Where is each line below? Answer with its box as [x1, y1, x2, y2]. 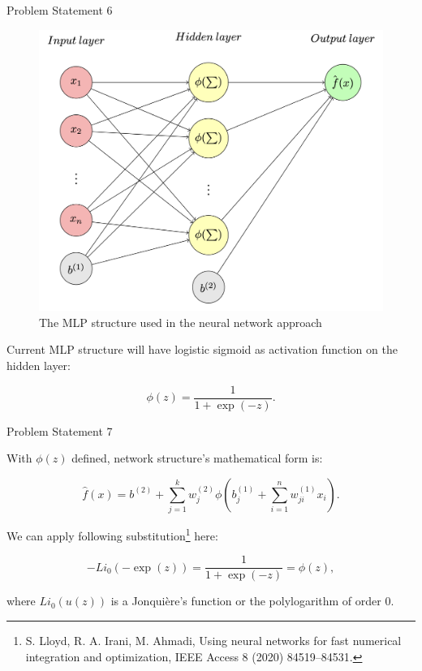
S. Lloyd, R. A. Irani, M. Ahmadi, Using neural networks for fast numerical [25, 632, 402, 649]
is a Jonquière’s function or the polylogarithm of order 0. [110, 592, 394, 609]
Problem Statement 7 [6, 422, 113, 439]
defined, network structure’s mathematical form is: [71, 449, 323, 467]
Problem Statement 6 [6, 2, 113, 18]
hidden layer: [6, 356, 71, 373]
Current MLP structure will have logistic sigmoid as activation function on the [6, 341, 398, 358]
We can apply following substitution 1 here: [6, 525, 218, 544]
